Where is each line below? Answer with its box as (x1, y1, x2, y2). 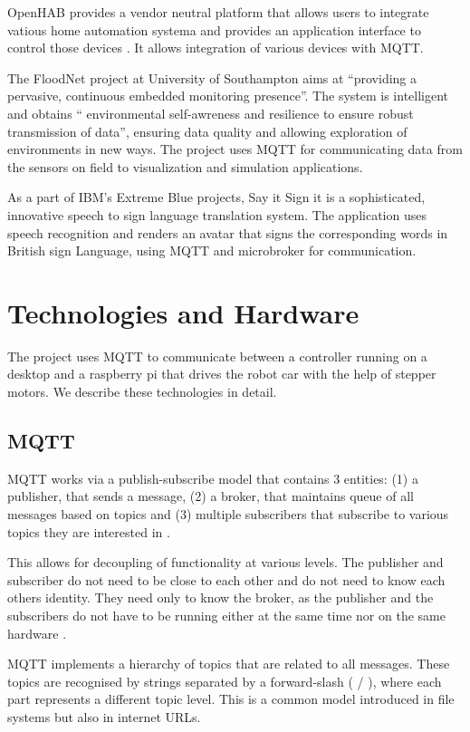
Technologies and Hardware (7, 294, 360, 331)
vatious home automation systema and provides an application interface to (7, 20, 421, 39)
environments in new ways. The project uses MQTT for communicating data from (7, 140, 463, 159)
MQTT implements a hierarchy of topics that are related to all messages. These (7, 654, 450, 673)
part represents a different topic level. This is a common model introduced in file (7, 689, 455, 708)
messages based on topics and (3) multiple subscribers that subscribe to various (7, 505, 449, 524)
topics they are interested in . (7, 522, 170, 541)
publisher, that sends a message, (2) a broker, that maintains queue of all (7, 486, 414, 506)
